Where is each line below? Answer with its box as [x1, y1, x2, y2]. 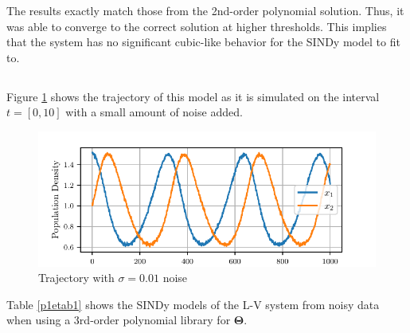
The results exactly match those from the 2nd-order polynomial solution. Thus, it [6, 2, 404, 18]
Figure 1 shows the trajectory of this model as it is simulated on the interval [6, 88, 380, 104]
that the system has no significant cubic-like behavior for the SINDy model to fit [6, 33, 400, 50]
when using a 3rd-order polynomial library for [6, 311, 231, 328]
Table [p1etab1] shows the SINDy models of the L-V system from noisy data [6, 296, 380, 312]
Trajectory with [38, 269, 115, 286]
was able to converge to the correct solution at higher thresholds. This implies [6, 18, 387, 34]
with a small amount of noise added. [65, 104, 243, 120]
